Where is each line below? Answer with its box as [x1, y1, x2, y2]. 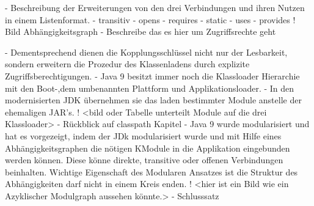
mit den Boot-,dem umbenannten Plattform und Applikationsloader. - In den [5, 81, 294, 94]
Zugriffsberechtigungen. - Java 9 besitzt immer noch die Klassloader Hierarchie [5, 69, 300, 82]
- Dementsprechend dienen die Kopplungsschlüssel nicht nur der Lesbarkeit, [5, 45, 288, 58]
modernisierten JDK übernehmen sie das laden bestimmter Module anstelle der [5, 94, 302, 106]
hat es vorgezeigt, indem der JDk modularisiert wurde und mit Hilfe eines [5, 129, 282, 142]
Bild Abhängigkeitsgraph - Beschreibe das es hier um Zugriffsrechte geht [5, 25, 276, 38]
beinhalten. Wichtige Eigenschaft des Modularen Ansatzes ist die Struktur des [5, 165, 298, 178]
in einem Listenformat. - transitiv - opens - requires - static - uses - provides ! [5, 13, 296, 26]
